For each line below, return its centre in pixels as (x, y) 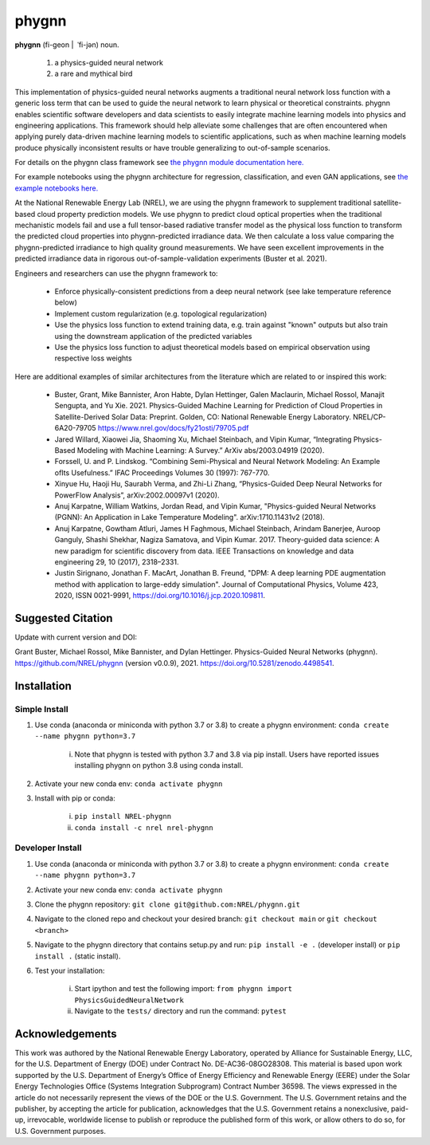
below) (66, 302)
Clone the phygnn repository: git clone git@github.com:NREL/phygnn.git (167, 904)
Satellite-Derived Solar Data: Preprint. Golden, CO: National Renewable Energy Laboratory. (203, 417)
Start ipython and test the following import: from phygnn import (183, 989)
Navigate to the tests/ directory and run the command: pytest (180, 1011)
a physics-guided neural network (109, 62)
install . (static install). (78, 956)
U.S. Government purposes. (61, 1131)
